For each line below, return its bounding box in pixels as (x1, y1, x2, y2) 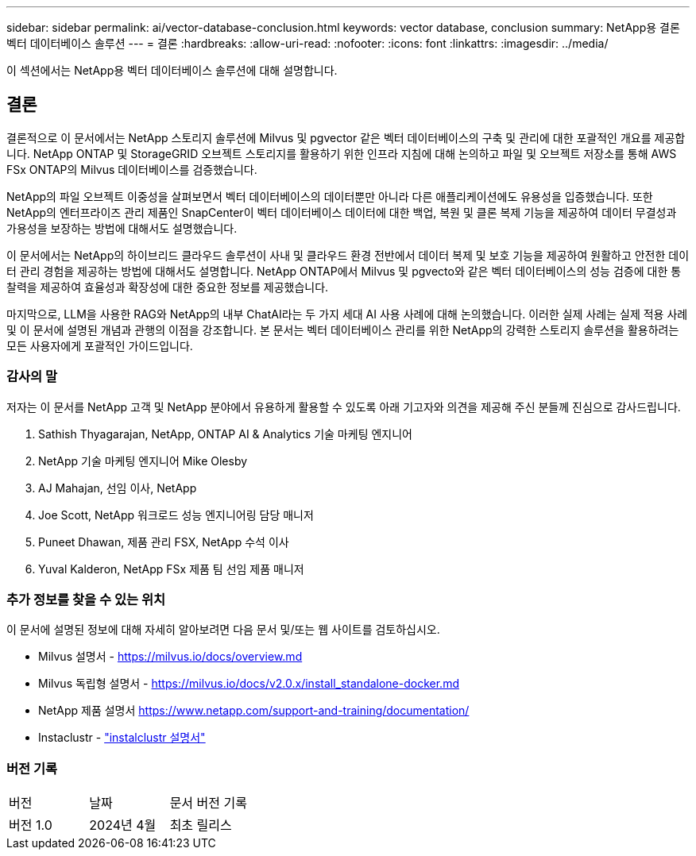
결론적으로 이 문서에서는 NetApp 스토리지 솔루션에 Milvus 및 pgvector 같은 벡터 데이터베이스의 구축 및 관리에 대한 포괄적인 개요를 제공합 (6, 130, 686, 145)
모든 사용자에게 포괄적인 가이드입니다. (6, 338, 193, 353)
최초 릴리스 (169, 817, 232, 834)
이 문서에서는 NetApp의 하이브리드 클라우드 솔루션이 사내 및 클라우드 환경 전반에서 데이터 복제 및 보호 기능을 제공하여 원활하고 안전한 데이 (6, 248, 690, 262)
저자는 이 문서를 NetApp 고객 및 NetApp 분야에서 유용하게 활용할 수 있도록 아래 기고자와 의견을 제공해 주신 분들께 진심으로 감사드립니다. (6, 399, 681, 414)
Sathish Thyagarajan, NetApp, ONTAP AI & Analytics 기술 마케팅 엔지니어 (38, 426, 412, 441)
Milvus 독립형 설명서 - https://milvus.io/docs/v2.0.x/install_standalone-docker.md (38, 677, 459, 691)
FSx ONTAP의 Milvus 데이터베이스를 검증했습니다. (6, 162, 257, 176)
